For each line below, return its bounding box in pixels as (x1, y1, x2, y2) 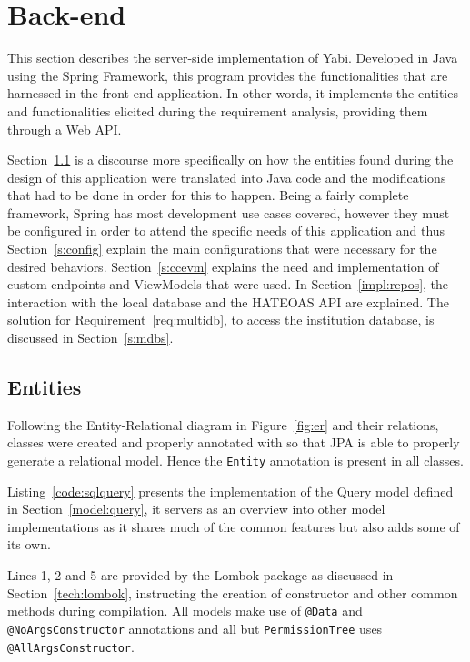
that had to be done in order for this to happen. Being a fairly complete (7, 186, 409, 205)
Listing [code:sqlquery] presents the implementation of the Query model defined (7, 481, 454, 500)
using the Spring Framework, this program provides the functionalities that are (7, 65, 448, 85)
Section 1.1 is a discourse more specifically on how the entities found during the (7, 150, 454, 169)
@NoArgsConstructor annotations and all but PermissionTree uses (7, 618, 383, 637)
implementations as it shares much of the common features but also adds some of (7, 517, 460, 536)
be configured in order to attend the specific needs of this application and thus (7, 221, 445, 240)
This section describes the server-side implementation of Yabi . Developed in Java (7, 48, 458, 67)
